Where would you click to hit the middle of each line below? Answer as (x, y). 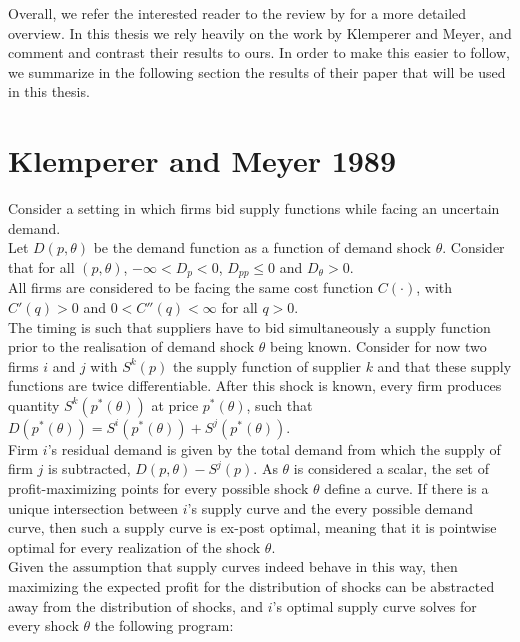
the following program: (164, 625)
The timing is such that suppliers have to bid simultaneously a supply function (249, 326)
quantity (34, 404)
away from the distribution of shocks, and (136, 605)
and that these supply (444, 365)
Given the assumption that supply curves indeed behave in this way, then (233, 566)
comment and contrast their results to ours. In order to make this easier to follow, (259, 52)
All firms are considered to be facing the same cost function (191, 287)
